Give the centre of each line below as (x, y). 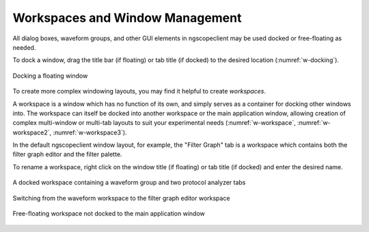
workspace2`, (32, 132)
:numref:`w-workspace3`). (90, 132)
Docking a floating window (50, 76)
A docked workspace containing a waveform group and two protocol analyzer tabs (129, 183)
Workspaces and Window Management (127, 18)
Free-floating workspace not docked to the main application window (109, 214)
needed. (24, 47)
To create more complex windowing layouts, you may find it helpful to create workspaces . (139, 91)
